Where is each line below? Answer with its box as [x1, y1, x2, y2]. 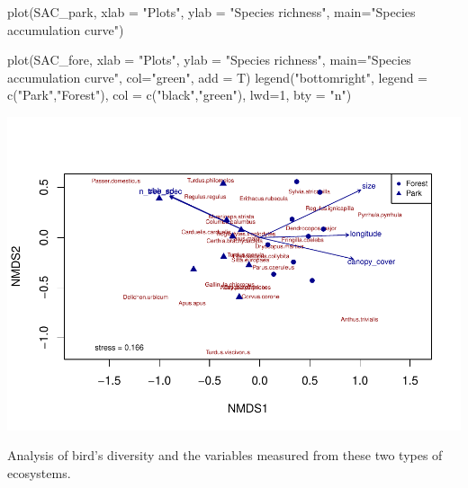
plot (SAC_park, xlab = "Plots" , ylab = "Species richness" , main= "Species [7, 3, 416, 21]
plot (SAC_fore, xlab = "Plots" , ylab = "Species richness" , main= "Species [7, 50, 411, 69]
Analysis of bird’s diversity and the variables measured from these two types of [7, 446, 443, 465]
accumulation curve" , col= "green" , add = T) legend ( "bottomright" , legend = [7, 67, 428, 86]
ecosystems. [7, 464, 71, 483]
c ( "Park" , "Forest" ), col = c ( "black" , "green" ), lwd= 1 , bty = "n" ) [7, 85, 352, 104]
